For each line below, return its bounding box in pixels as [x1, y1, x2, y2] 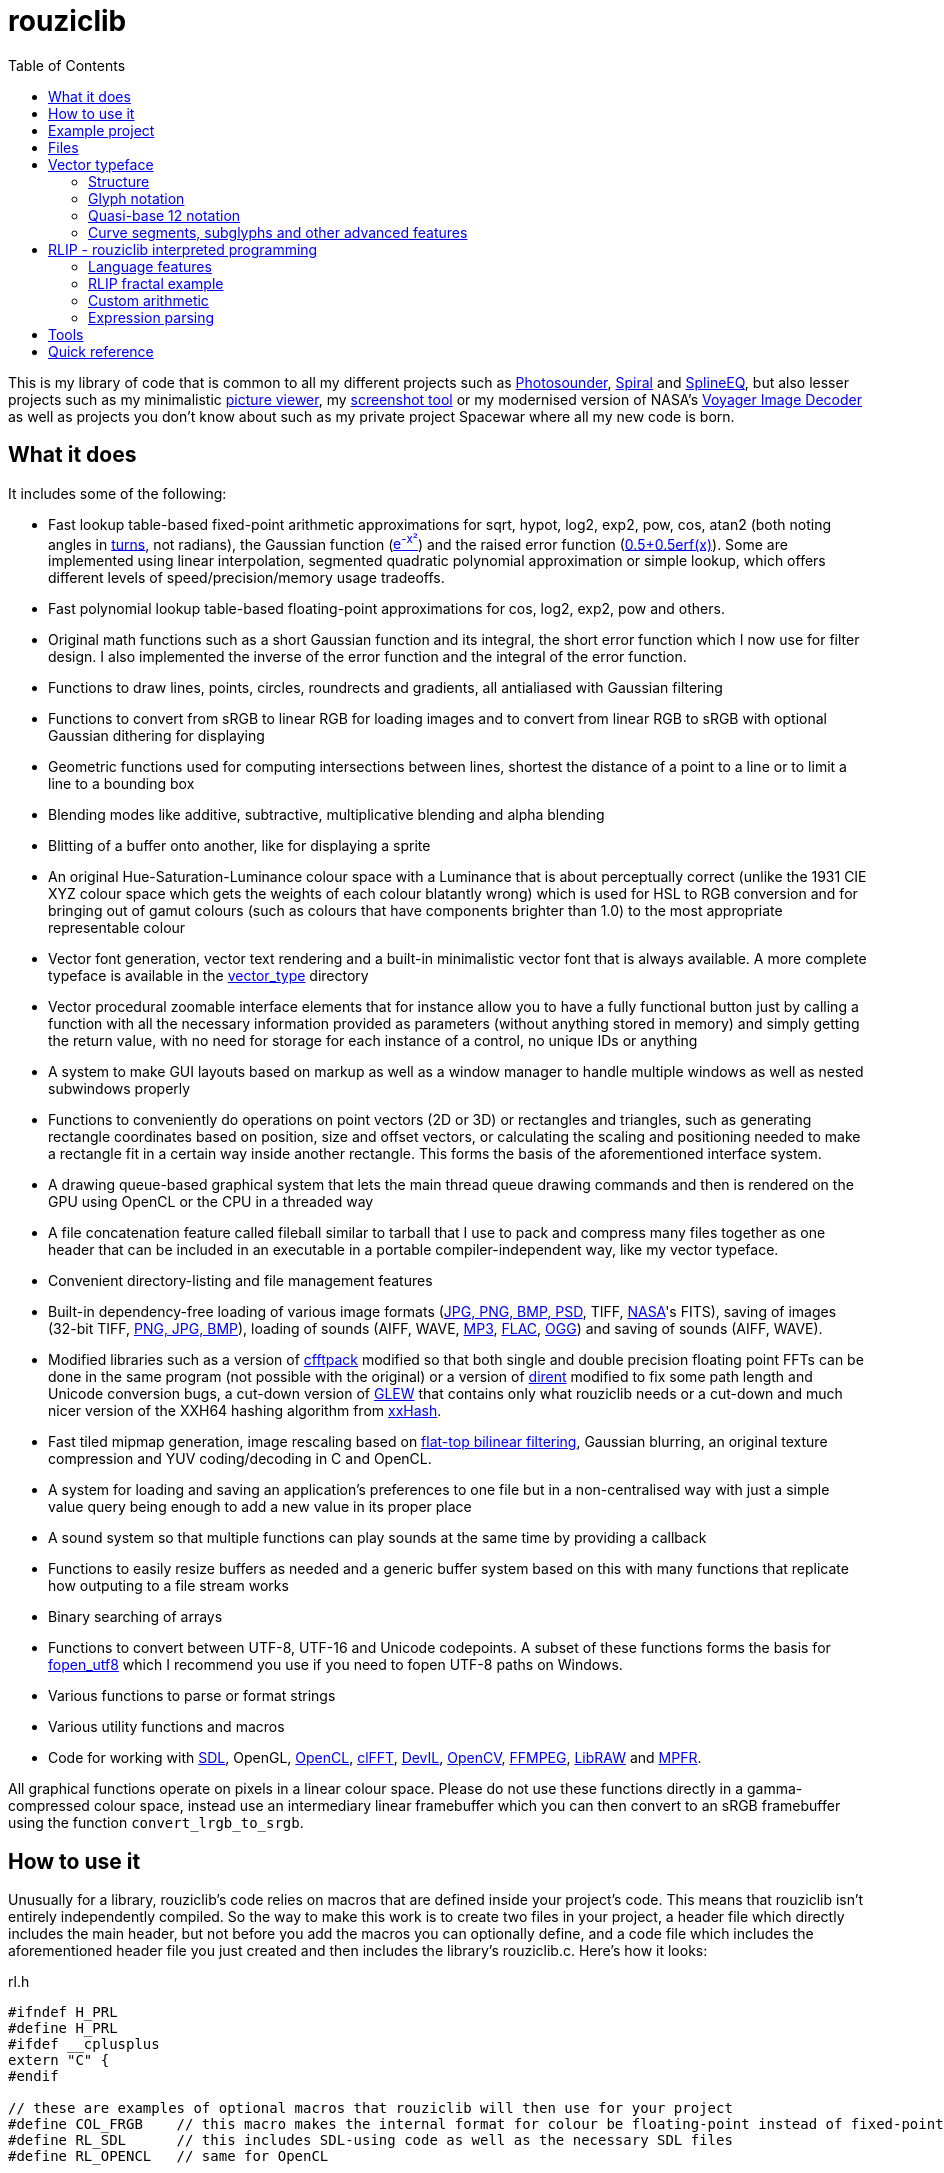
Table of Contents [8, 56, 126, 74]
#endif [8, 2068, 59, 2085]
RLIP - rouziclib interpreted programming [48, 240, 318, 258]
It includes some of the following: [8, 484, 227, 502]
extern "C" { [8, 2052, 110, 2069]
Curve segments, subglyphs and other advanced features [88, 223, 468, 241]
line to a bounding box [48, 775, 195, 793]
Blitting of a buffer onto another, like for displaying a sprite [48, 837, 431, 855]
